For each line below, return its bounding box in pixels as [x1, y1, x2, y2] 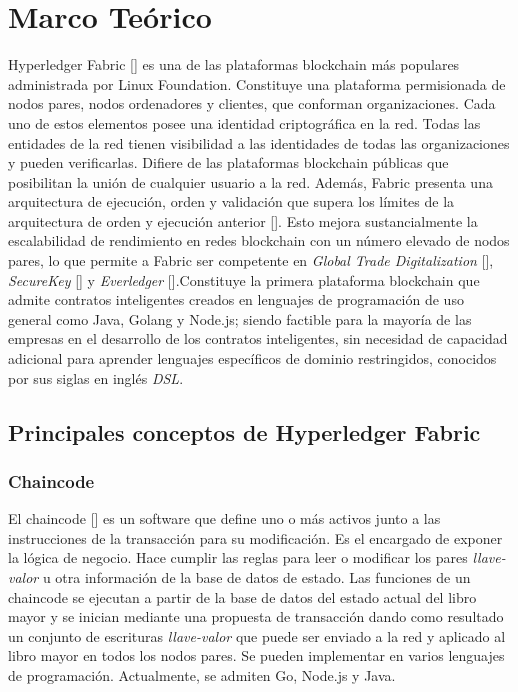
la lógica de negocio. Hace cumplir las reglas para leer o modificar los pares [8, 547, 468, 568]
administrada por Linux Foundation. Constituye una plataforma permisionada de [8, 73, 506, 94]
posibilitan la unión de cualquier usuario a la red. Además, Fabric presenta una [8, 171, 493, 192]
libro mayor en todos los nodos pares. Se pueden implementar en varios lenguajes [8, 645, 505, 666]
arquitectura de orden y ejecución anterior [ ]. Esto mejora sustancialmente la [8, 210, 478, 231]
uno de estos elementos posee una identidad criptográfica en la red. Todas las [8, 112, 481, 133]
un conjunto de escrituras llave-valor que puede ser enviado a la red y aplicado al [8, 625, 506, 646]
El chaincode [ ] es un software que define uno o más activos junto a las [8, 508, 441, 529]
